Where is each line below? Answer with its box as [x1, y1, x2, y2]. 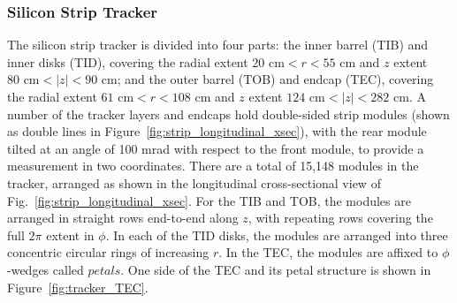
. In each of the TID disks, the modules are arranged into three [105, 225, 448, 244]
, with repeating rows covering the [248, 208, 433, 227]
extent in [46, 225, 95, 244]
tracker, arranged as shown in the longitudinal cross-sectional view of [7, 173, 381, 192]
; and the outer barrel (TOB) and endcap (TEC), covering [117, 70, 434, 88]
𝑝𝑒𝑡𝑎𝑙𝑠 [88, 264, 121, 277]
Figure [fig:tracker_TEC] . [7, 277, 149, 296]
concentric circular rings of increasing [7, 243, 209, 261]
